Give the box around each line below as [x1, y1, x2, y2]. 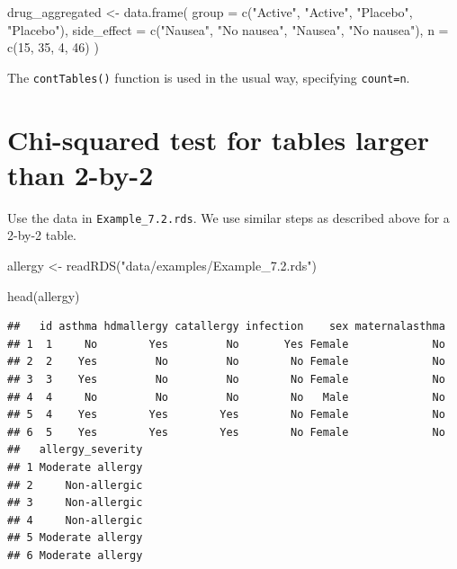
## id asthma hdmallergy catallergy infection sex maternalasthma [7, 320, 445, 333]
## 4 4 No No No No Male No [7, 390, 445, 404]
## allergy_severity [7, 443, 143, 457]
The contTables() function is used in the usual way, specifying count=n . [7, 67, 410, 86]
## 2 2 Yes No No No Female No [7, 355, 445, 369]
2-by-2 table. [7, 226, 76, 244]
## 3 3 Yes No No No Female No [7, 372, 445, 386]
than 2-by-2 [7, 156, 154, 192]
